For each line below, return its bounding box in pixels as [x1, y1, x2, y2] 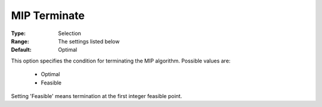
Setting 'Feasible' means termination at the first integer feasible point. [11, 92, 182, 99]
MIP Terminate [11, 9, 85, 22]
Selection [58, 30, 82, 37]
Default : [11, 46, 32, 53]
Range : [11, 37, 29, 45]
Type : [11, 30, 26, 37]
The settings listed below [58, 37, 120, 45]
